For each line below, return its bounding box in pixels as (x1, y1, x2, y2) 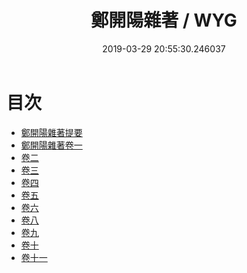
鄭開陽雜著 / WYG (90, 9, 238, 32)
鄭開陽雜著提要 (20, 126, 83, 138)
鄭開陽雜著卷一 (20, 139, 83, 151)
